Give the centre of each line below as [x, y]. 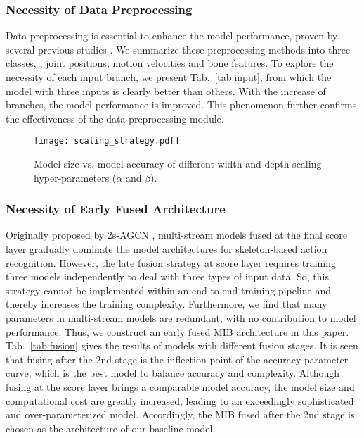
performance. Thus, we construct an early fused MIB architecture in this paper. [177, 331]
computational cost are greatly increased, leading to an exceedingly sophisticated [180, 400]
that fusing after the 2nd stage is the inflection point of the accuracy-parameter [177, 359]
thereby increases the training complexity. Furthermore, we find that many [167, 304]
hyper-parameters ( [75, 177]
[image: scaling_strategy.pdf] [107, 141]
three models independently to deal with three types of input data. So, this [168, 276]
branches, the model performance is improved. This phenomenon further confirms [181, 105]
